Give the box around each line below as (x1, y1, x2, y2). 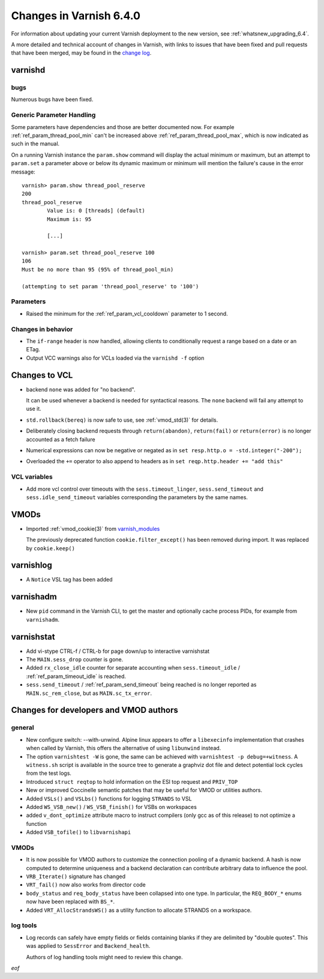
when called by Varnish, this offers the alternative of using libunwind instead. (26, 745, 221, 752)
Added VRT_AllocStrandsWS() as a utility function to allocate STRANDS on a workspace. (26, 906, 252, 914)
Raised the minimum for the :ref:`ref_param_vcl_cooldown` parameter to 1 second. (26, 310, 228, 317)
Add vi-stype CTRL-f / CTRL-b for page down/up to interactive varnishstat (26, 647, 210, 655)
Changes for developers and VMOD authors (11, 705, 178, 715)
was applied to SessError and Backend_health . (26, 942, 151, 950)
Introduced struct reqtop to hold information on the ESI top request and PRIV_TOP (26, 778, 238, 785)
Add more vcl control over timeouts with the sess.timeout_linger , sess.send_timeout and (26, 485, 264, 493)
